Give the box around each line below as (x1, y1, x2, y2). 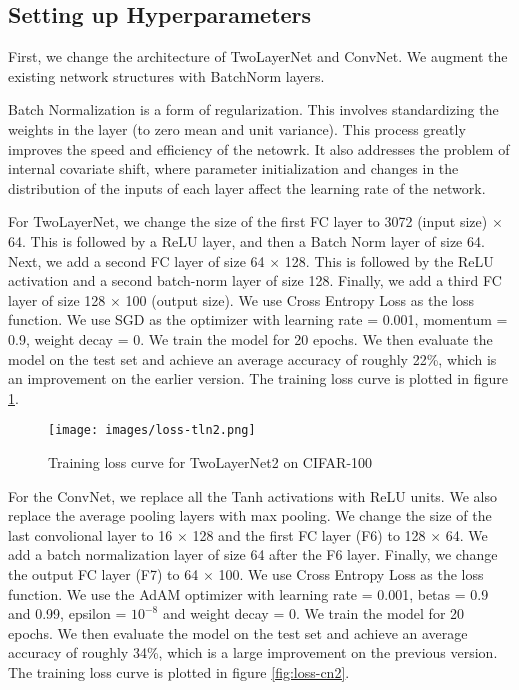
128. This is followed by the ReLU (284, 250, 494, 271)
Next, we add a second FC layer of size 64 (8, 250, 265, 271)
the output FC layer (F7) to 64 (8, 563, 199, 584)
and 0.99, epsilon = (8, 603, 127, 624)
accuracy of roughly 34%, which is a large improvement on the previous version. (8, 642, 498, 663)
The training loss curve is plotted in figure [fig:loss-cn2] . (8, 661, 350, 682)
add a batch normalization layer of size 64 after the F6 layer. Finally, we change (8, 544, 498, 565)
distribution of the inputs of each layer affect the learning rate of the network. (8, 177, 486, 198)
